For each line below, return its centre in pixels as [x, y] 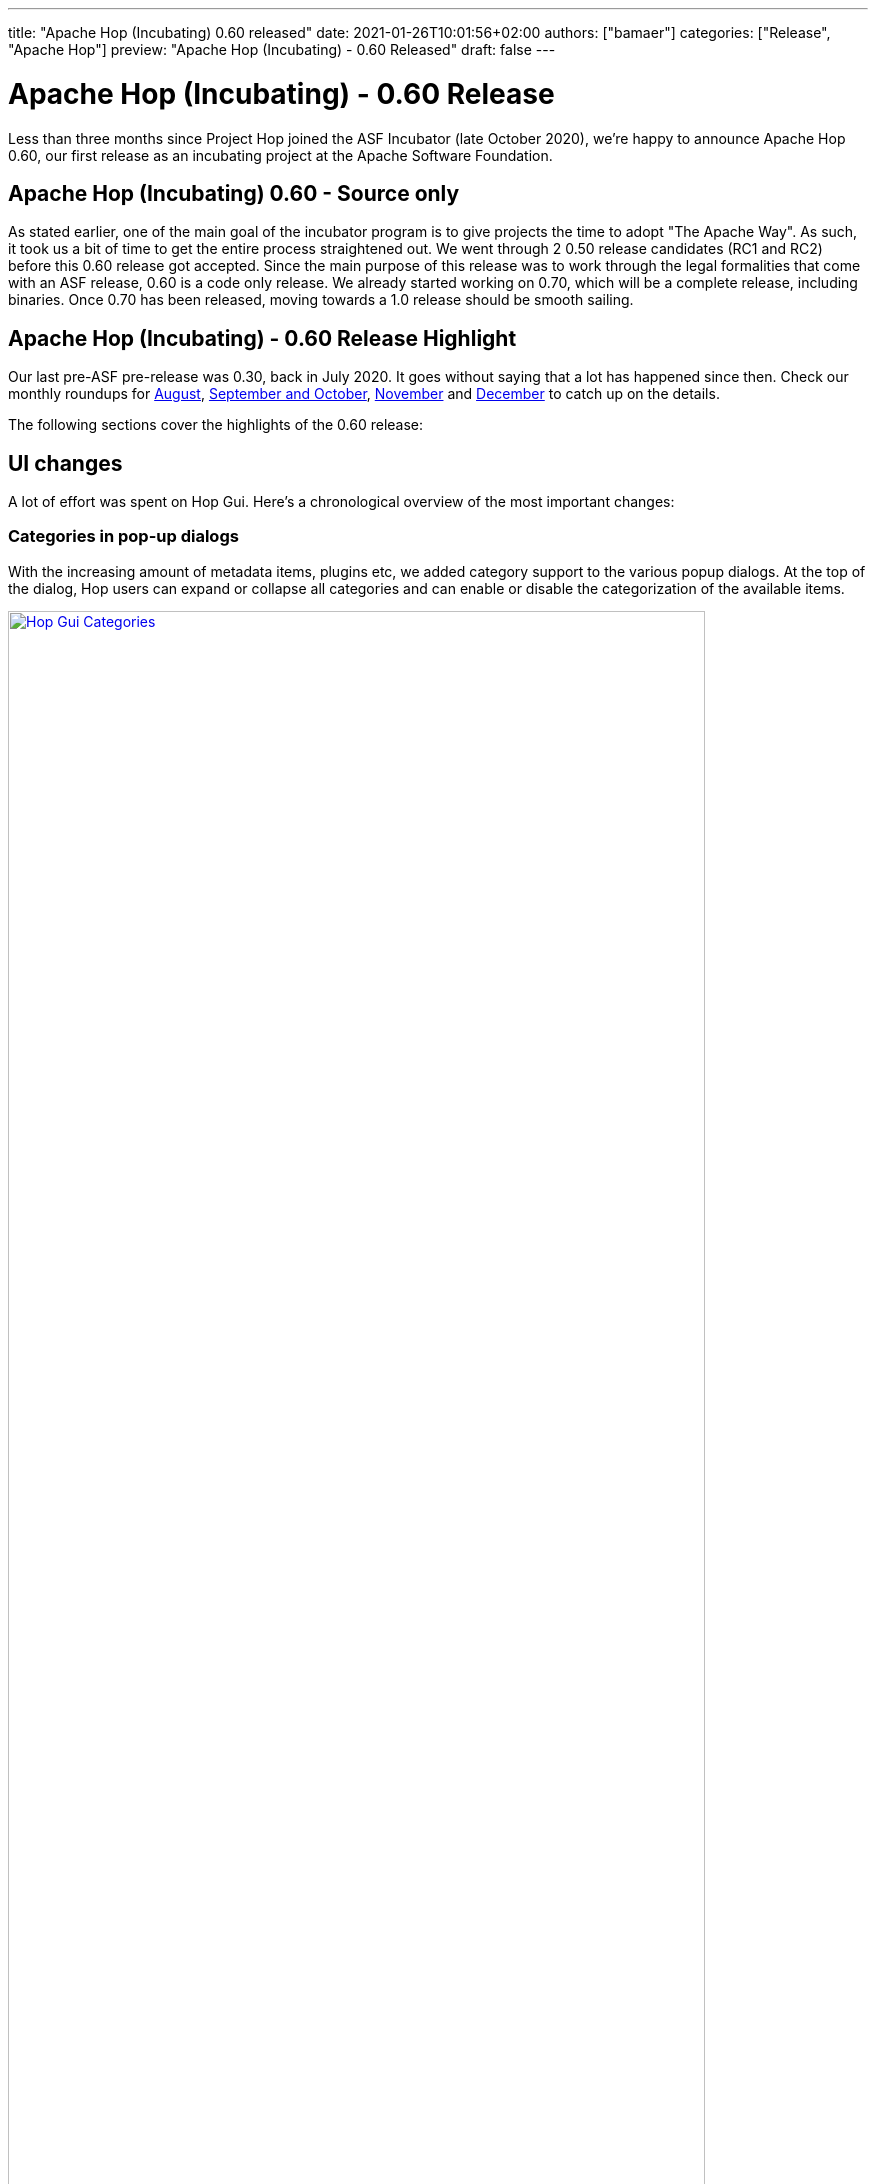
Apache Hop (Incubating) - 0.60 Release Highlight [262, 338]
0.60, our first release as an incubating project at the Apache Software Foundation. [280, 155]
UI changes [65, 463]
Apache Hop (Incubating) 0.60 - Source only [234, 193]
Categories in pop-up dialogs [123, 536]
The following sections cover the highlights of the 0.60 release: [216, 425]
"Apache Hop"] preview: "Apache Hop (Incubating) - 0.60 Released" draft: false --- [282, 49]
